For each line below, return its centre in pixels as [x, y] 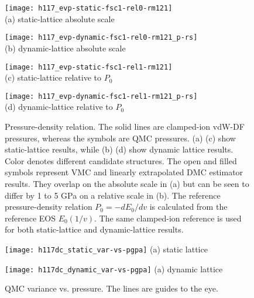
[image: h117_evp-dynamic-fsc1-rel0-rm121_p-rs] [101, 38]
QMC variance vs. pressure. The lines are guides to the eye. [111, 288]
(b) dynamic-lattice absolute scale [65, 48]
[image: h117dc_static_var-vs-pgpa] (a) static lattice [106, 249]
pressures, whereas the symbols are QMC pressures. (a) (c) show [120, 138]
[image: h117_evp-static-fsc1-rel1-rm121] [89, 67]
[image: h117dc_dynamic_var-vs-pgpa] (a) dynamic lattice [114, 268]
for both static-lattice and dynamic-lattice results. [94, 229]
